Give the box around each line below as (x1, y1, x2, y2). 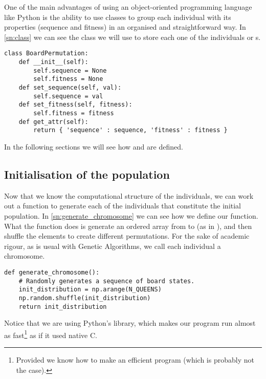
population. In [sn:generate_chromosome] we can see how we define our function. (4, 210, 258, 221)
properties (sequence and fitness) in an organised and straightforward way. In (4, 22, 246, 32)
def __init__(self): (18, 58, 88, 66)
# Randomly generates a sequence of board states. (18, 277, 195, 285)
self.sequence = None (33, 67, 107, 74)
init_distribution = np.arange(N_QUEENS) (18, 286, 162, 293)
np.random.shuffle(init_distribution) (18, 294, 151, 302)
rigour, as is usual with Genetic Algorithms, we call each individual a (4, 240, 221, 251)
